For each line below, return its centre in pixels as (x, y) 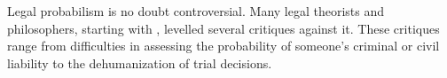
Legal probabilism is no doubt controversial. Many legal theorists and (196, 11)
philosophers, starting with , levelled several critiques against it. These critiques (223, 28)
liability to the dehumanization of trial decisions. (140, 62)
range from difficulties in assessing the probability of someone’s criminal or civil (223, 46)
